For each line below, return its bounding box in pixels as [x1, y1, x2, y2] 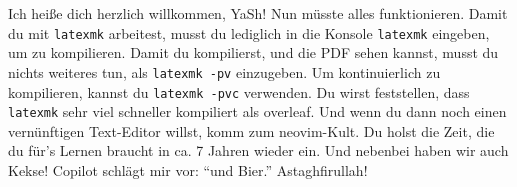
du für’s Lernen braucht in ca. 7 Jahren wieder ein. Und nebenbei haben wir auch [8, 140, 509, 161]
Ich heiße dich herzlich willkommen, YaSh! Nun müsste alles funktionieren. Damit [8, 3, 508, 23]
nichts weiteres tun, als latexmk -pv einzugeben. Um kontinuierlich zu [8, 61, 441, 82]
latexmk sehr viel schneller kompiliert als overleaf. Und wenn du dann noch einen [8, 101, 507, 122]
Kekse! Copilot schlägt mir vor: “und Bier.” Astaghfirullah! [8, 160, 368, 180]
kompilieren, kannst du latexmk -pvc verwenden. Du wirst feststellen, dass [8, 81, 470, 102]
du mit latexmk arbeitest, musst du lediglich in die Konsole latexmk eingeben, [8, 22, 490, 43]
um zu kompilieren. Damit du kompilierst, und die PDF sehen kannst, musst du [8, 42, 499, 63]
